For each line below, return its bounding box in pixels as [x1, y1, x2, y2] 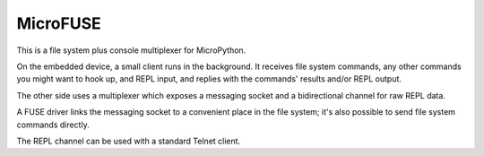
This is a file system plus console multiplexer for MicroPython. [16, 45, 246, 56]
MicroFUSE [16, 13, 102, 33]
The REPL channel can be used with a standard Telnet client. [16, 135, 241, 146]
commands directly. [16, 119, 90, 130]
